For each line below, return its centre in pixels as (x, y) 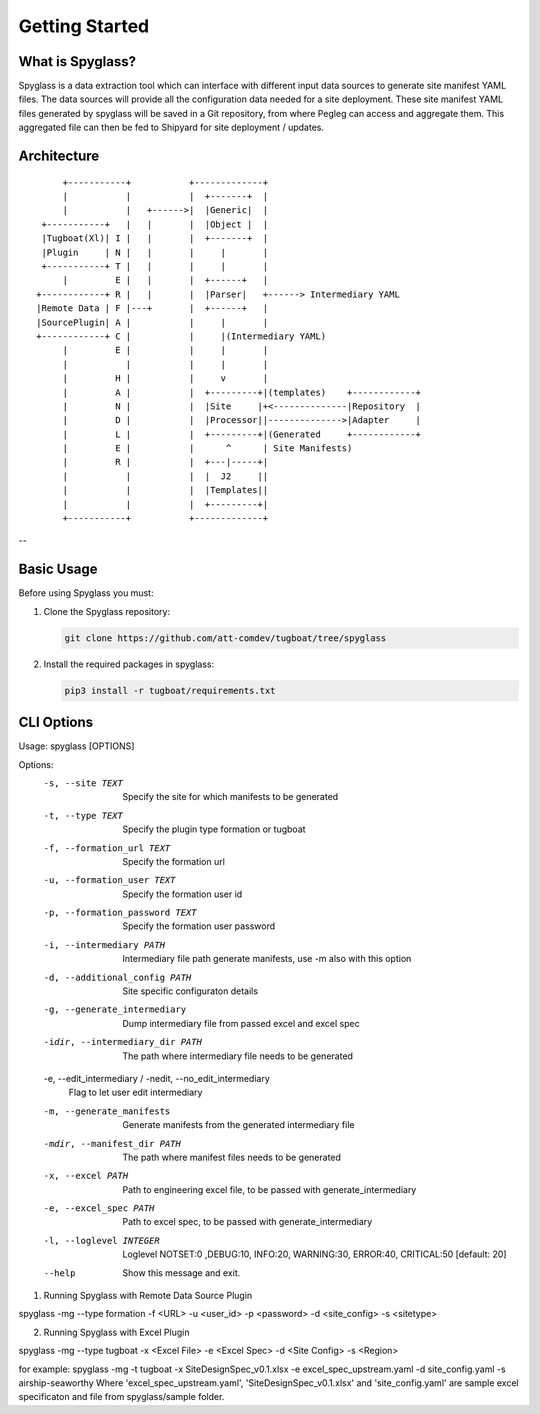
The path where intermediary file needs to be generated (238, 1056)
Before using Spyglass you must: (86, 593)
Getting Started (84, 26)
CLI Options (56, 722)
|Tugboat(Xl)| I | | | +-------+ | (155, 238)
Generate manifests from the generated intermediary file (238, 1125)
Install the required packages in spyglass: (129, 664)
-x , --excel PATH (86, 1176)
